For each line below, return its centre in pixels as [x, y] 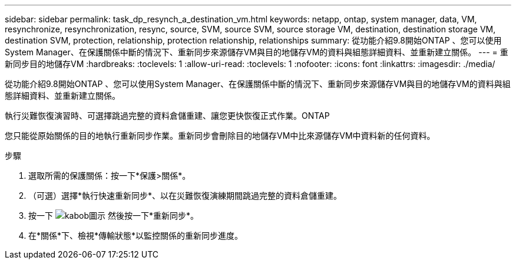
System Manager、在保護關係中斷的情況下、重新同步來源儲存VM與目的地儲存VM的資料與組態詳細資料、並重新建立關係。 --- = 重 [257, 52]
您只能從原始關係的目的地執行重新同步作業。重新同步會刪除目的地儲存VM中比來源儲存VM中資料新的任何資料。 [220, 136]
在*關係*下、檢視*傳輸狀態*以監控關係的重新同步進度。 [136, 235]
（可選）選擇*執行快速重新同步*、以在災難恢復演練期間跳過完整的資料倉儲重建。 [185, 196]
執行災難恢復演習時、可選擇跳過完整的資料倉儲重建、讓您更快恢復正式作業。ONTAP [167, 116]
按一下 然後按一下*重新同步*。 [113, 215]
